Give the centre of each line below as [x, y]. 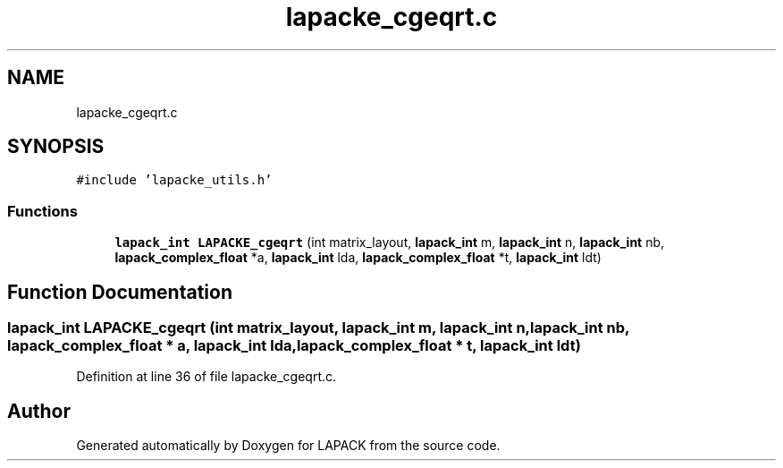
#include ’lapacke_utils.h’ [174, 180]
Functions [42, 211]
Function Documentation [120, 292]
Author [39, 411]
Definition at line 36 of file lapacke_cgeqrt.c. [206, 377]
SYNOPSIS [56, 147]
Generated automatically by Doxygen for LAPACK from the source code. [288, 446]
